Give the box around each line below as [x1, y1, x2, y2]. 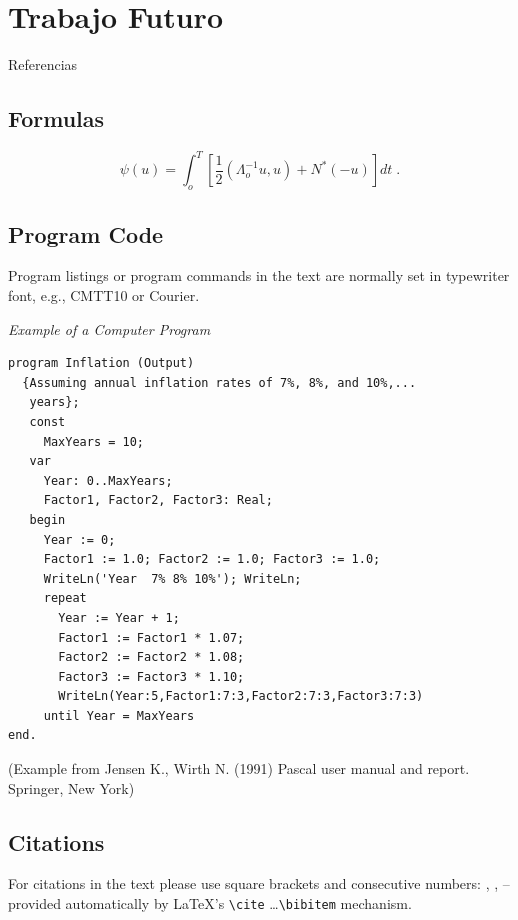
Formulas [8, 103, 105, 134]
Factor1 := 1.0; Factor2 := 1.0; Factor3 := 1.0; [43, 552, 381, 567]
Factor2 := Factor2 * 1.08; [58, 650, 245, 665]
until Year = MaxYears [43, 708, 195, 723]
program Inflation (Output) [8, 356, 195, 371]
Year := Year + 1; [58, 610, 180, 625]
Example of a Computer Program [8, 318, 211, 339]
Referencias [8, 54, 78, 75]
